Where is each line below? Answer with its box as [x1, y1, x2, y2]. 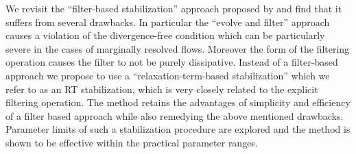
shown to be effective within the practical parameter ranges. [5, 135, 258, 149]
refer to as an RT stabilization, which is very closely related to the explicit [5, 81, 318, 96]
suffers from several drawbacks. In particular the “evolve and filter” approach [5, 14, 330, 29]
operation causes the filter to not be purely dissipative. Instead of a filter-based [5, 55, 338, 69]
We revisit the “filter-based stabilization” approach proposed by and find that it [5, 1, 342, 15]
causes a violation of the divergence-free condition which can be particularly [5, 28, 325, 42]
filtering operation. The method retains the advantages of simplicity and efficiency [5, 95, 351, 110]
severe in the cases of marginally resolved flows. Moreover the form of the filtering [5, 41, 350, 55]
